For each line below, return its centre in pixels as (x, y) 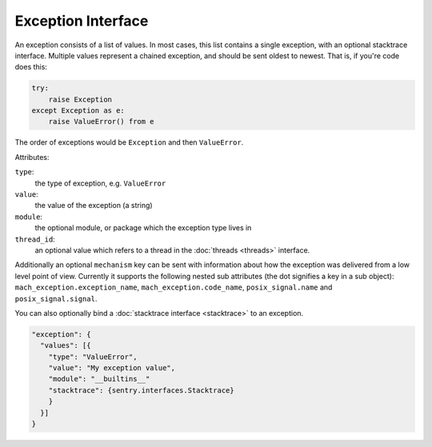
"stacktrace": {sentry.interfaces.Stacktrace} (142, 390)
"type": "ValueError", (93, 357)
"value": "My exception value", (112, 368)
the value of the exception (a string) (94, 206)
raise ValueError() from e (102, 122)
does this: (31, 67)
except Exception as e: (78, 111)
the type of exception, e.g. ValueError (100, 183)
